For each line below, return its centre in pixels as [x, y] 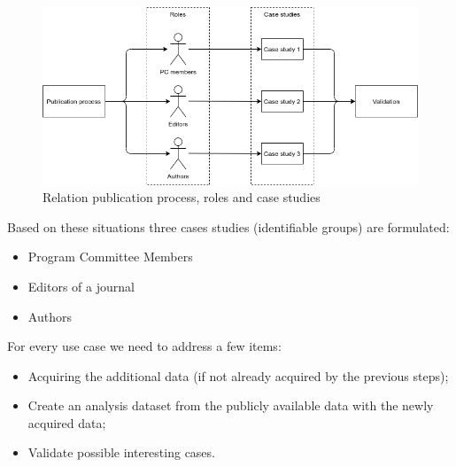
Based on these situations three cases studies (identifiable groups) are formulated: [228, 226]
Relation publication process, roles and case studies [182, 197]
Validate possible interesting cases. [121, 452]
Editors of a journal [81, 286]
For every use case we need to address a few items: [144, 346]
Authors [50, 316]
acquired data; [67, 422]
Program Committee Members [110, 257]
